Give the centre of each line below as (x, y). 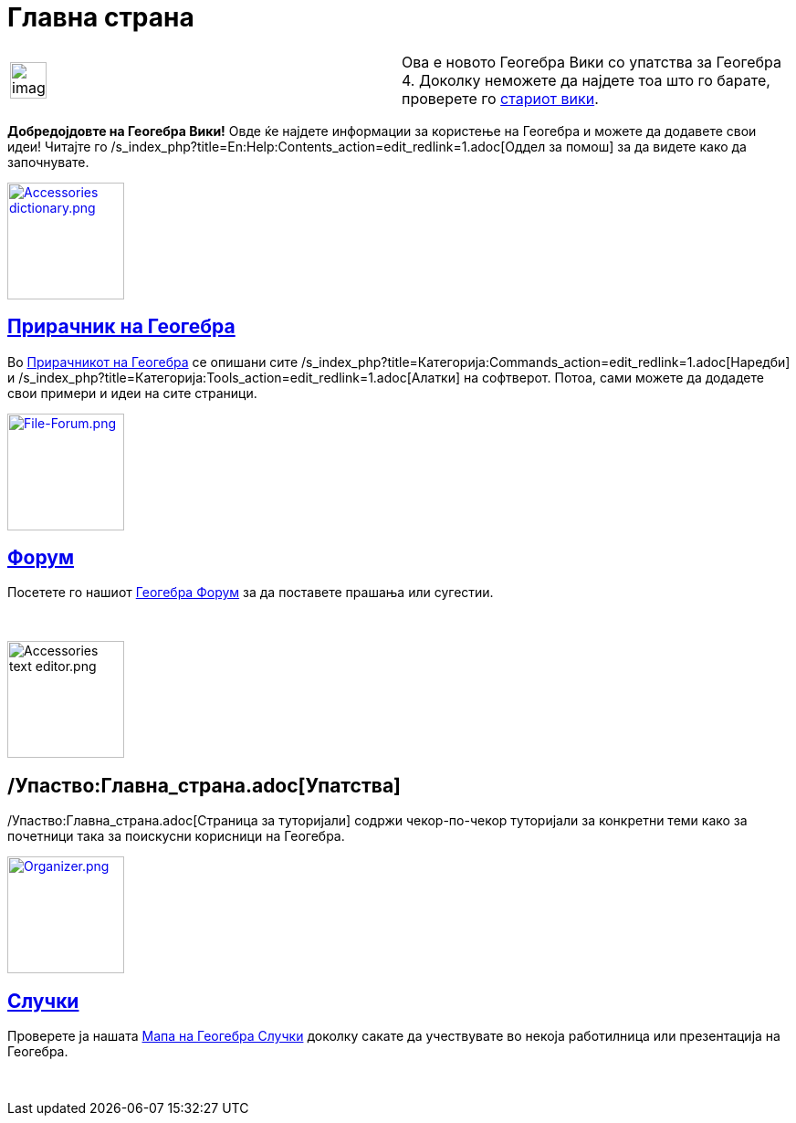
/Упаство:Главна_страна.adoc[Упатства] (204, 785)
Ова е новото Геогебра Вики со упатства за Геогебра (592, 62)
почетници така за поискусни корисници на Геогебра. (176, 836)
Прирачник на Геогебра (121, 327)
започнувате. (48, 162)
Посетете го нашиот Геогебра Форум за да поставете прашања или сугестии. (251, 593)
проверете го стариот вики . (500, 98)
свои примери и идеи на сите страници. (132, 393)
